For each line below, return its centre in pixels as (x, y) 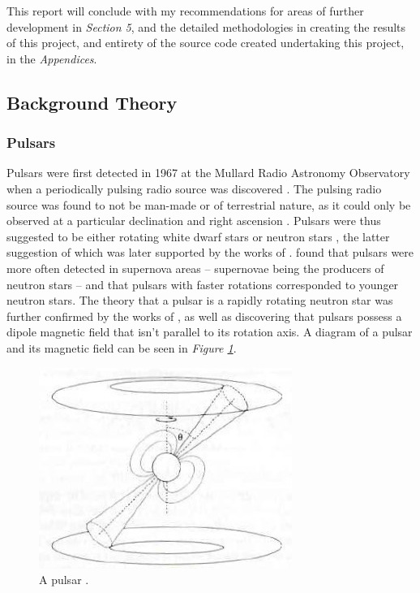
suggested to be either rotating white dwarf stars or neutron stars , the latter (198, 236)
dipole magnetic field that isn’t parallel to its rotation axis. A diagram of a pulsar (210, 332)
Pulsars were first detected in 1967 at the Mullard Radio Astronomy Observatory (208, 173)
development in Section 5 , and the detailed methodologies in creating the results (206, 26)
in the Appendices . (52, 58)
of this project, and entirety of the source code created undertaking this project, (206, 43)
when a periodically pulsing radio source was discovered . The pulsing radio (194, 188)
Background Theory (92, 102)
